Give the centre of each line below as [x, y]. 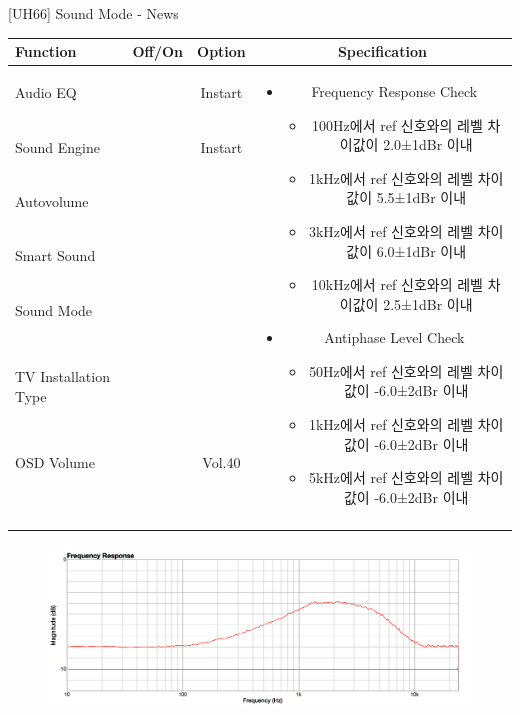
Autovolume [52, 201]
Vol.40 [221, 461]
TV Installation [62, 375]
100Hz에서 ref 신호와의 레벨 [397, 124]
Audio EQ [46, 92]
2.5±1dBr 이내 [428, 303]
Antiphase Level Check [394, 337]
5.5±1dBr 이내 [421, 197]
